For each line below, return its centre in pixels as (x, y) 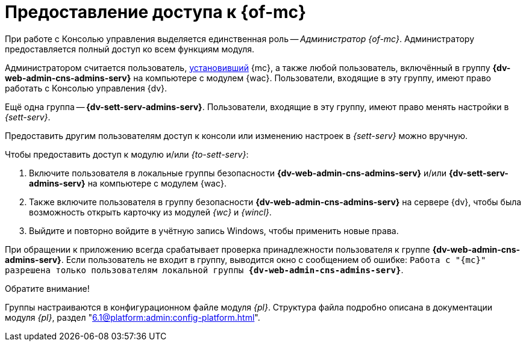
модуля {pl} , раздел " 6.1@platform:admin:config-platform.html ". (133, 317)
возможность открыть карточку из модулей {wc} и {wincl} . (150, 212)
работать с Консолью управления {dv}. (86, 88)
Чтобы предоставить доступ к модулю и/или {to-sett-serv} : (127, 154)
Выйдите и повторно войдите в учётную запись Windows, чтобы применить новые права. (214, 230)
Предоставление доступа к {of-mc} (156, 12)
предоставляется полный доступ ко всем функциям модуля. (130, 49)
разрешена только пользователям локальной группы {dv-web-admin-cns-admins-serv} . (204, 270)
